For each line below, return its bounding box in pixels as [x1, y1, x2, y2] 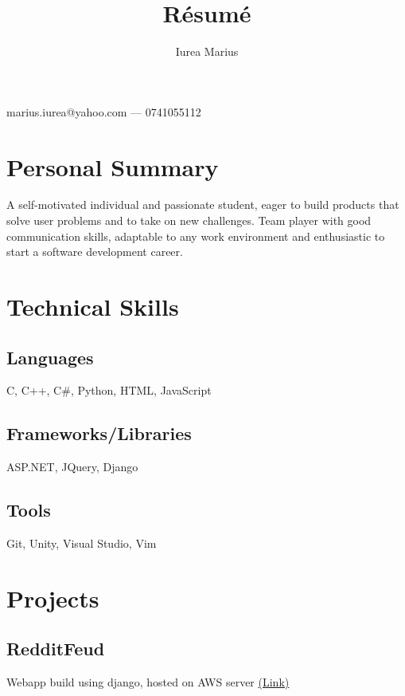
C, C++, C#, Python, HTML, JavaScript [6, 382, 212, 399]
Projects [6, 581, 99, 614]
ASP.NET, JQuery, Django [6, 458, 138, 475]
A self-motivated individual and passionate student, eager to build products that [6, 196, 399, 213]
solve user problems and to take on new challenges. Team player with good [6, 212, 372, 229]
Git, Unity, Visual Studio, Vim [6, 534, 157, 551]
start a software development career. [6, 243, 183, 260]
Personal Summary [6, 150, 219, 183]
